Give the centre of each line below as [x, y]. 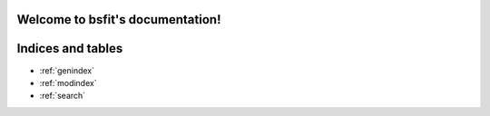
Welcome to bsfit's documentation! [119, 19]
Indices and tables [70, 48]
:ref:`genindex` [67, 70]
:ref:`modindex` [68, 82]
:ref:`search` [63, 96]
